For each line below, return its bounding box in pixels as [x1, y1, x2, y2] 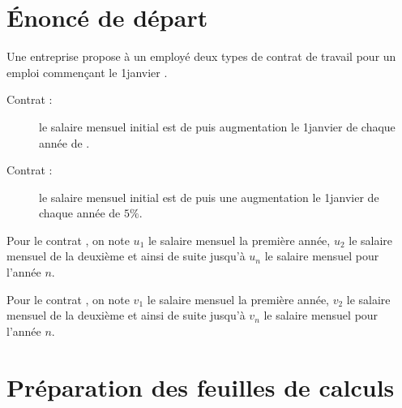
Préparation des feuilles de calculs [6, 370, 395, 403]
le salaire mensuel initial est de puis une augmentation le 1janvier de [39, 188, 379, 205]
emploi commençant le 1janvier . [6, 63, 168, 80]
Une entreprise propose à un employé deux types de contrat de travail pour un [6, 48, 396, 65]
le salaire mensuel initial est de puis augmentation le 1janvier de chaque [39, 118, 396, 135]
